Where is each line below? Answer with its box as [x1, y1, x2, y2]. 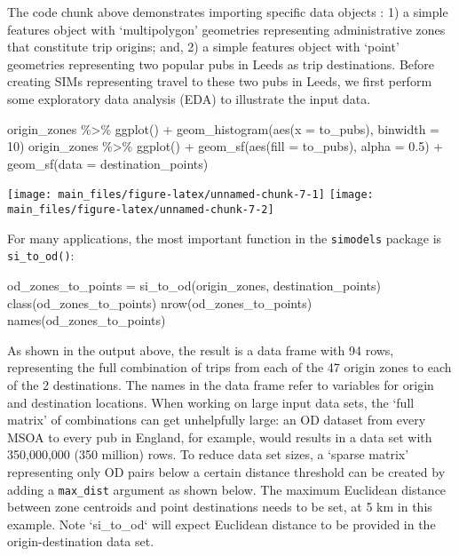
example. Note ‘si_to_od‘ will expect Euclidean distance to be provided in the [7, 514, 436, 533]
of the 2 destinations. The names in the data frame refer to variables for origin [7, 375, 434, 393]
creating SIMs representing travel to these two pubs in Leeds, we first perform [7, 72, 432, 91]
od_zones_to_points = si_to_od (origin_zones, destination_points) [7, 275, 381, 294]
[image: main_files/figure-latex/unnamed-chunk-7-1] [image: [7, 188, 374, 202]
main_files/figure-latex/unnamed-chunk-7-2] [7, 203, 274, 216]
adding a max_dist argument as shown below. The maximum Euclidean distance [7, 480, 447, 498]
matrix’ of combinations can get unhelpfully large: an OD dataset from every [7, 410, 426, 429]
